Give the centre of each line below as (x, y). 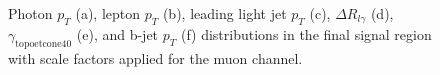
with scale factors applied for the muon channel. (155, 57)
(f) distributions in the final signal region (306, 33)
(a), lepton (108, 13)
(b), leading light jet (224, 13)
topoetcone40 (43, 43)
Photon (30, 13)
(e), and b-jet (117, 33)
